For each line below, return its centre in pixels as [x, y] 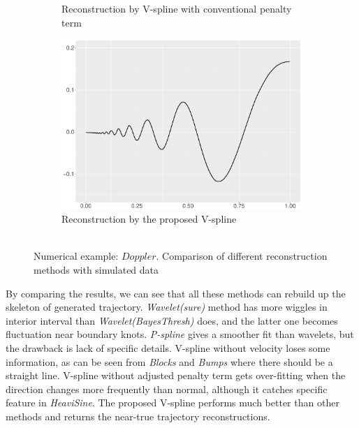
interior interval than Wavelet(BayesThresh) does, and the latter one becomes [172, 320]
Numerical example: [76, 256]
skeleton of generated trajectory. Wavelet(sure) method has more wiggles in [167, 307]
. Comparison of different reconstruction [242, 256]
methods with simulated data [96, 270]
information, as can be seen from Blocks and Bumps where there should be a [169, 361]
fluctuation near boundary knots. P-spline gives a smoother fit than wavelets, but [180, 334]
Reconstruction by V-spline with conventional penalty [177, 8]
